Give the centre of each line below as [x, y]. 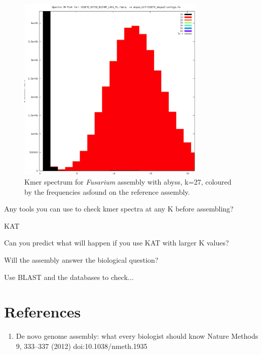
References [43, 312]
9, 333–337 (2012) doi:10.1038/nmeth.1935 [82, 346]
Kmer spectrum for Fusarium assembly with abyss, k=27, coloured [128, 182]
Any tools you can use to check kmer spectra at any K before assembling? [119, 209]
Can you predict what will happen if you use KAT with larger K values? [117, 243]
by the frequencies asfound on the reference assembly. [107, 191]
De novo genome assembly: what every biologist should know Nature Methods [137, 336]
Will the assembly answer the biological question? [81, 260]
